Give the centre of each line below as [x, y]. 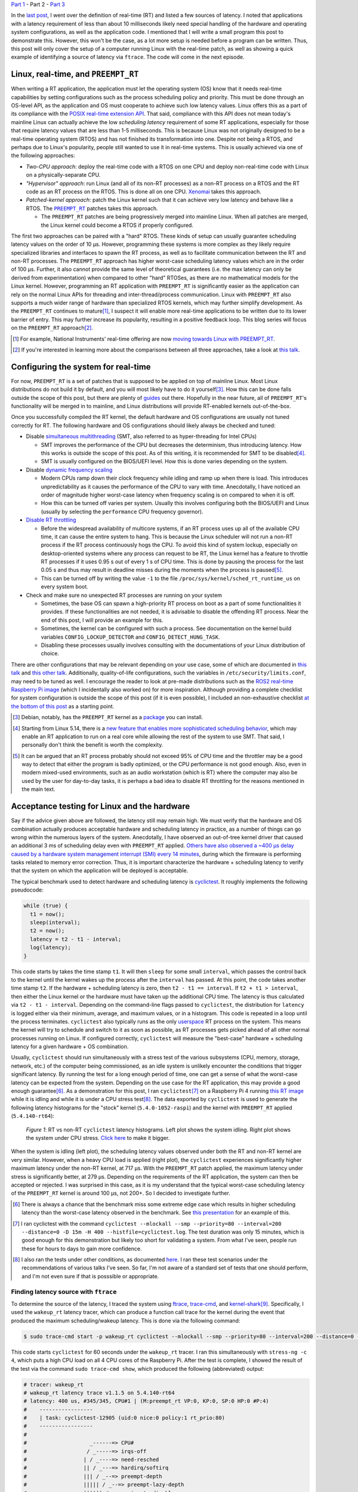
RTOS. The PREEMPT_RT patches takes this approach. [92, 208]
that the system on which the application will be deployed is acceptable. [100, 871]
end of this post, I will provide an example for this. [102, 620]
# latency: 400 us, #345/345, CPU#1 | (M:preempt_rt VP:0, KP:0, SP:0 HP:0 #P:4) [146, 1401]
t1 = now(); [47, 914]
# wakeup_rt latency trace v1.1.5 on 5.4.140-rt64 [99, 1393]
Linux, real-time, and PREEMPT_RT [75, 74]
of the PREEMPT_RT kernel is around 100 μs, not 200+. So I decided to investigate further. [121, 1193]
